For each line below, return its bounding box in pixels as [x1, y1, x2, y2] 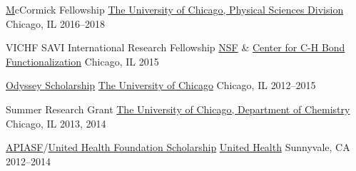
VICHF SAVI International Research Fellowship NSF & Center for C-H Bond [6, 40, 345, 55]
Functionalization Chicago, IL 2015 [6, 53, 159, 68]
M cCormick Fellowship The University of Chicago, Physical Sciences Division [6, 2, 344, 16]
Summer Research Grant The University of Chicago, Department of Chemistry [6, 101, 350, 116]
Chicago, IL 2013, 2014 [6, 115, 106, 130]
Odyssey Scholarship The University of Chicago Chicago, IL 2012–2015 [6, 78, 316, 93]
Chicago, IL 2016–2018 [6, 16, 106, 31]
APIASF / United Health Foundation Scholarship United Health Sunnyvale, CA [6, 140, 350, 155]
